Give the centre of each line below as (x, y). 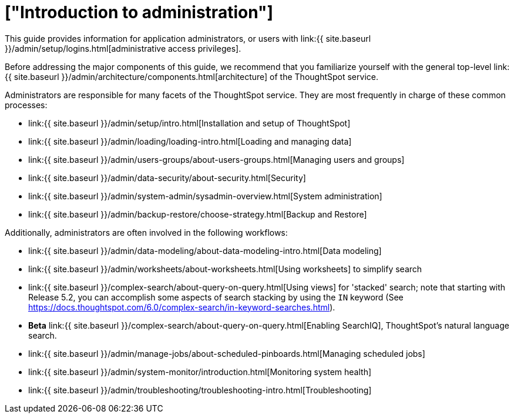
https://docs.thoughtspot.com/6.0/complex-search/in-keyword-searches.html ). (182, 307)
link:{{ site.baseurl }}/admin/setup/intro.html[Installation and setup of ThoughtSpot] (189, 123)
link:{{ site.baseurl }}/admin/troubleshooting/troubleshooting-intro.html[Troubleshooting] (200, 390)
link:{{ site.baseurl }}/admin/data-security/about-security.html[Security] (167, 178)
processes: (26, 105)
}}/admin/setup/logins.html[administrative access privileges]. (123, 48)
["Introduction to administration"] (139, 12)
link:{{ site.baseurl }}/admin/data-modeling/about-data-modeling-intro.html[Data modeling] (205, 250)
